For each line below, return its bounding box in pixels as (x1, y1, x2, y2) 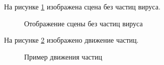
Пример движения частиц (24, 51, 102, 62)
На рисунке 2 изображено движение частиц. (4, 35, 139, 45)
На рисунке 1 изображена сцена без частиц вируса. (4, 1, 160, 11)
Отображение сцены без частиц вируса (24, 18, 143, 28)
